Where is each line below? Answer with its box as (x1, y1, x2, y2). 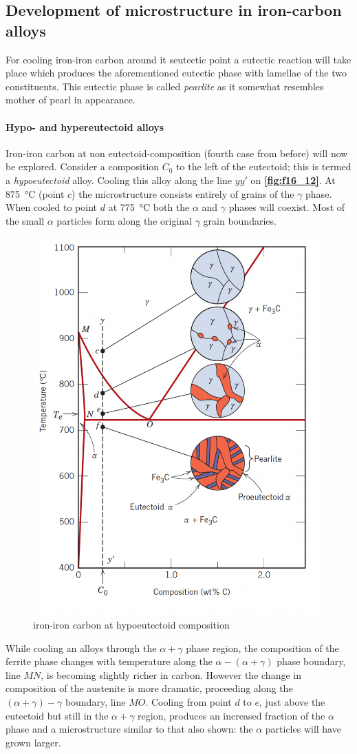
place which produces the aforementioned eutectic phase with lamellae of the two (6, 65, 347, 80)
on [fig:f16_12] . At (250, 172, 336, 187)
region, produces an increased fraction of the (138, 708, 325, 722)
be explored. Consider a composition (6, 159, 160, 174)
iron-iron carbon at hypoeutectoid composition (33, 618, 230, 632)
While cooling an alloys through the (6, 640, 157, 655)
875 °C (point (6, 186, 65, 201)
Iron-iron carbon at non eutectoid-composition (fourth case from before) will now (6, 145, 348, 160)
